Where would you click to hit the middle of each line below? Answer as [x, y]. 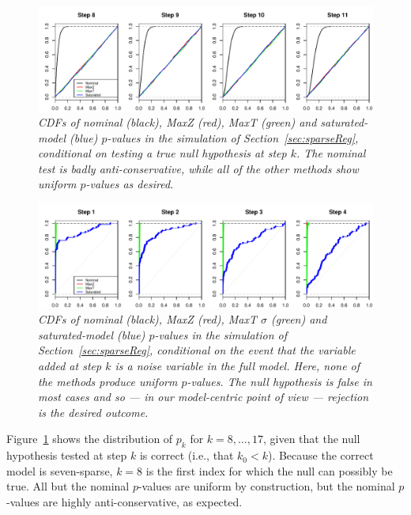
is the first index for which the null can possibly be [269, 470]
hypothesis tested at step [67, 455]
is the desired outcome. [93, 412]
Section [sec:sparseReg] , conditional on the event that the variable [197, 350]
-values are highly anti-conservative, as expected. [124, 501]
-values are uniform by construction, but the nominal [266, 486]
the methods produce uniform [108, 381]
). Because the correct [321, 455]
